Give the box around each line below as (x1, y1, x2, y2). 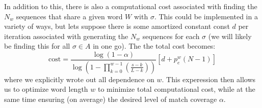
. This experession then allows (162, 74, 256, 84)
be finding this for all (4, 41, 70, 51)
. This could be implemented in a (154, 11, 258, 21)
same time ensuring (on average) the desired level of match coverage (4, 94, 217, 104)
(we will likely (208, 30, 252, 41)
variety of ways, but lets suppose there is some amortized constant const (4, 21, 230, 31)
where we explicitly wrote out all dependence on (4, 74, 154, 84)
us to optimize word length (4, 84, 88, 94)
